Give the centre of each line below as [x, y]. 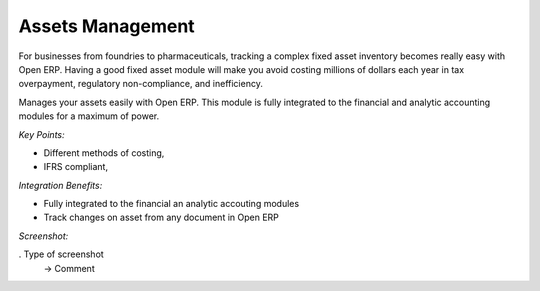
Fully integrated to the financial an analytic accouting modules [171, 204]
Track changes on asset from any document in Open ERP [161, 217]
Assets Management [106, 26]
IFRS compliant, [76, 167]
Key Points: [41, 134]
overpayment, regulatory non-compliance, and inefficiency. [141, 84]
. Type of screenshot [61, 254]
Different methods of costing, [104, 152]
